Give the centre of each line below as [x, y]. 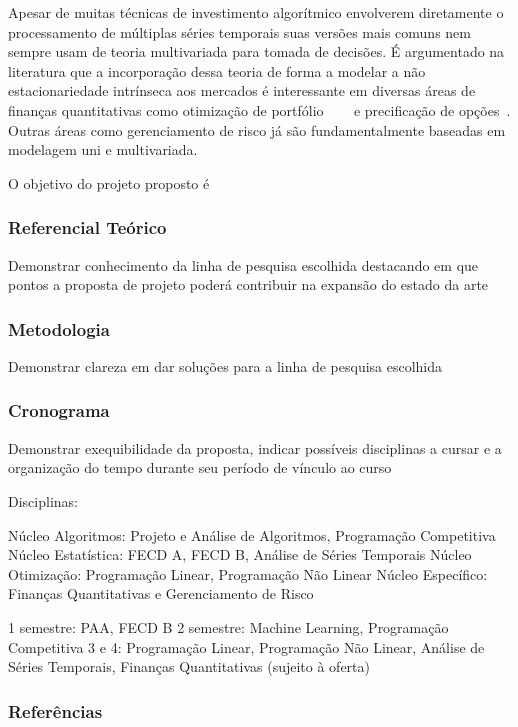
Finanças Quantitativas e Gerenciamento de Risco [161, 593]
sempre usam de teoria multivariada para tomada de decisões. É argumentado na [256, 51]
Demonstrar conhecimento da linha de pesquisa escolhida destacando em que [243, 264]
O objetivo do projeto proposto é [109, 182]
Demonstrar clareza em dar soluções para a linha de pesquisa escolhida [225, 365]
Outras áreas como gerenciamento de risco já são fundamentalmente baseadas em [257, 129]
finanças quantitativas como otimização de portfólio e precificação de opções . [259, 109]
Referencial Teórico [87, 227]
